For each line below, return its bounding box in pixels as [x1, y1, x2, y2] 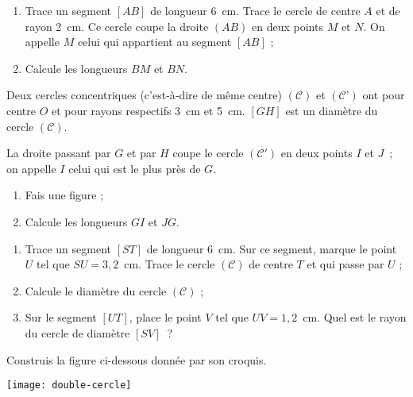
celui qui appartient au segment [77, 33, 232, 50]
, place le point [129, 309, 202, 326]
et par [126, 145, 156, 161]
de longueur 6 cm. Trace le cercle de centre [150, 2, 361, 18]
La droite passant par [6, 145, 111, 161]
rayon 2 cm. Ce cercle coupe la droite [25, 17, 209, 34]
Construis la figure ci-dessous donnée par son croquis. [6, 351, 267, 368]
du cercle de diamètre [25, 324, 130, 341]
